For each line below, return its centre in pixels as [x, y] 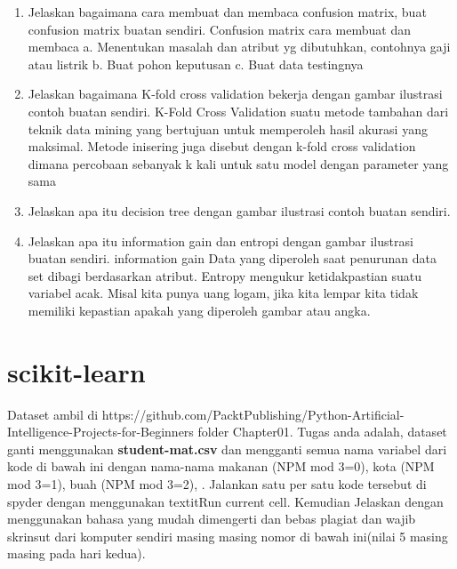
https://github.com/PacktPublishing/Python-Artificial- [253, 414]
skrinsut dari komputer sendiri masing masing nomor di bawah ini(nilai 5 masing [228, 536]
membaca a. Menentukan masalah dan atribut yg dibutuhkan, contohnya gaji [239, 47]
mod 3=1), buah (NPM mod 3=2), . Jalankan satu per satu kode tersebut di [217, 484]
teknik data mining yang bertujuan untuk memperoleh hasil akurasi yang [228, 128]
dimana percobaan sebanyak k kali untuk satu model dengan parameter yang [238, 163]
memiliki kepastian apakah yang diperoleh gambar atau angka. [199, 310]
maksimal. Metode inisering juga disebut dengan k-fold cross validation [222, 146]
